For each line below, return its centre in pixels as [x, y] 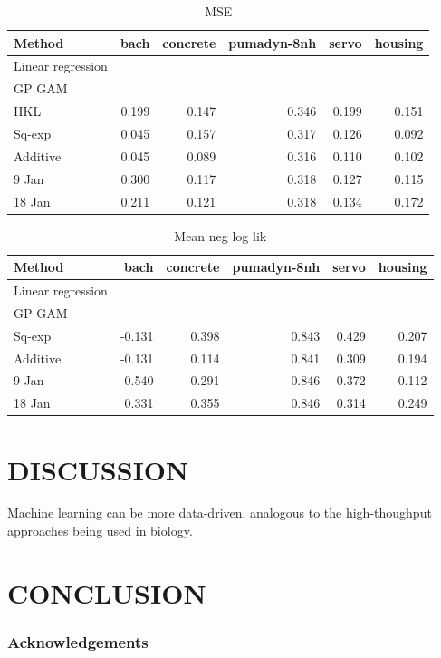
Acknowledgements [78, 641]
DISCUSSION [98, 469]
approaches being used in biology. [100, 531]
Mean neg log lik [220, 235]
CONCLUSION [107, 592]
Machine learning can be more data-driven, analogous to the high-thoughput [220, 513]
